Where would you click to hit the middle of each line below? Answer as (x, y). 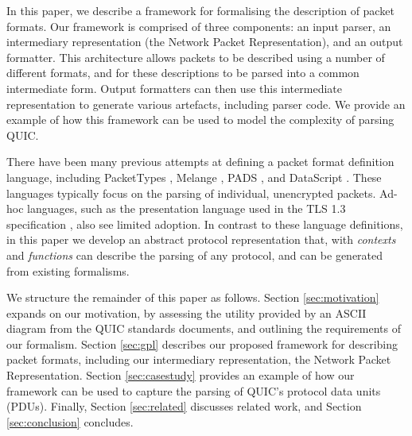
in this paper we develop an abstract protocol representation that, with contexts (201, 239)
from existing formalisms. (68, 270)
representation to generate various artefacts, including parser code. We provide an (206, 104)
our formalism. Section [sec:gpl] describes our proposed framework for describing (202, 343)
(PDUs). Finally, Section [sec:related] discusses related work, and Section (184, 406)
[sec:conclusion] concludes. (70, 421)
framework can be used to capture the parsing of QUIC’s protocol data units (194, 390)
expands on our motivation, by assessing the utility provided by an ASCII (187, 313)
